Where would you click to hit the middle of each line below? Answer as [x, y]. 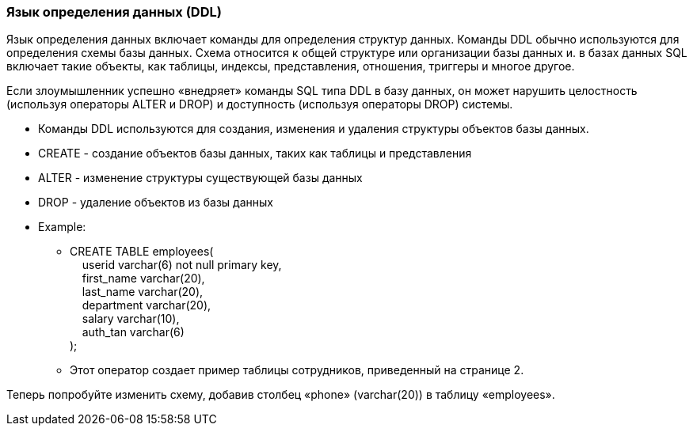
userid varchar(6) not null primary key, [182, 265]
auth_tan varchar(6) [133, 332]
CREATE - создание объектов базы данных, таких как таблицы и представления [255, 153]
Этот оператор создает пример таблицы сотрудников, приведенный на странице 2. [297, 370]
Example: [62, 227]
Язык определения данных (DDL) [114, 12]
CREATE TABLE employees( [142, 252]
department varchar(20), [147, 305]
